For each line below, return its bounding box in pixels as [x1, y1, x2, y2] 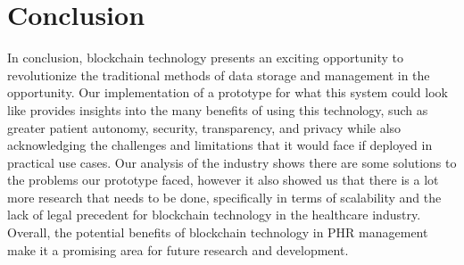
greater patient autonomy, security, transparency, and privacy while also [7, 118, 402, 137]
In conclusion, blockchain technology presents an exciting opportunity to [7, 48, 404, 67]
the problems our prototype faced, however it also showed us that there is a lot [7, 170, 439, 189]
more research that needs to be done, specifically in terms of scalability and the [7, 187, 442, 206]
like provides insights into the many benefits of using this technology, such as [7, 100, 428, 119]
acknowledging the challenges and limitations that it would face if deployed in [7, 136, 433, 154]
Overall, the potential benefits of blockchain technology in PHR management [7, 223, 428, 242]
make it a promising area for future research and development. [7, 240, 349, 259]
